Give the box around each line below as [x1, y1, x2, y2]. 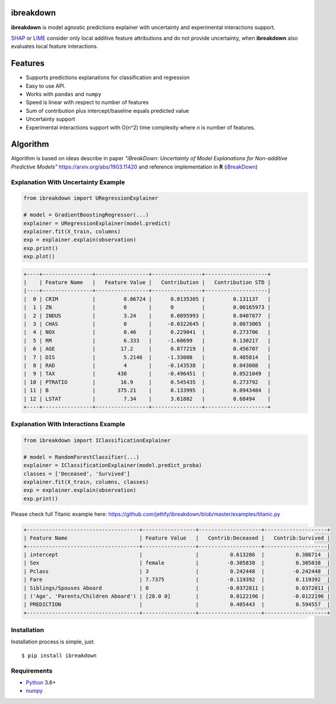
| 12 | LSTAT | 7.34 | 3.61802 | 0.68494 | [23, 395, 271, 402]
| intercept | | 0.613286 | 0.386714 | [23, 551, 331, 558]
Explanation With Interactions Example [11, 420, 126, 429]
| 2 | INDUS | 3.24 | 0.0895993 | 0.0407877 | [23, 312, 271, 319]
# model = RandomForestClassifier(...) [23, 454, 140, 460]
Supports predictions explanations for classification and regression [26, 74, 190, 81]
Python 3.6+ [26, 678, 56, 686]
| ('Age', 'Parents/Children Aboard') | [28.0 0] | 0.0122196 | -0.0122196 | [23, 592, 331, 600]
